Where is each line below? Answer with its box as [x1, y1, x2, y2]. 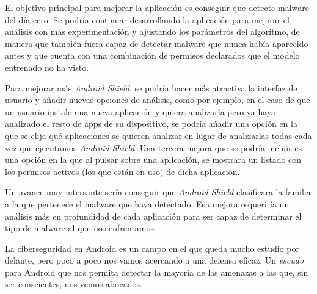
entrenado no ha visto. [5, 60, 89, 73]
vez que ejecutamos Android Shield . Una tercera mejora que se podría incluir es [5, 141, 302, 154]
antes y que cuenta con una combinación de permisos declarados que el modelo [5, 49, 300, 62]
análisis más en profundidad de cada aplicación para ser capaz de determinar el [5, 209, 302, 222]
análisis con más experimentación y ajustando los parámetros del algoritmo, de [5, 25, 300, 38]
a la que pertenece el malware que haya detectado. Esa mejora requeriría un [5, 197, 290, 210]
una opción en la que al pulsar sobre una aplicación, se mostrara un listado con [5, 153, 302, 166]
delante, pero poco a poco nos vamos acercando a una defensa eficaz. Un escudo [5, 254, 304, 267]
